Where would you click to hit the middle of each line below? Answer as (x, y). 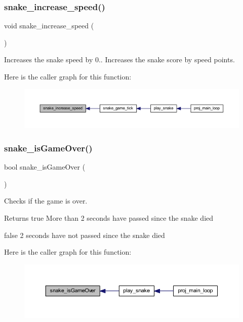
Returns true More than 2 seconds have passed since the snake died (109, 218)
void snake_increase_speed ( (49, 26)
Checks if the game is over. (46, 201)
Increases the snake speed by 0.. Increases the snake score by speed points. (119, 59)
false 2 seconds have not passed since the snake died (85, 235)
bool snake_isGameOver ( (45, 167)
